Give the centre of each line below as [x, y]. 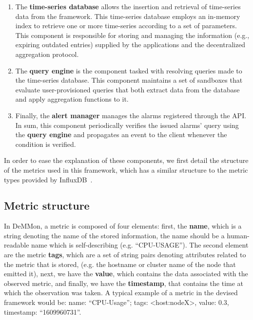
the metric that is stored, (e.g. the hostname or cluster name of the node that [120, 264]
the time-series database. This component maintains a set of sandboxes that [129, 80]
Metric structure [47, 205]
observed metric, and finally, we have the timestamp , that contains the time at [124, 283]
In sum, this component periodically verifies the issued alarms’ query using [127, 125]
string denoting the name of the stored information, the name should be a [114, 235]
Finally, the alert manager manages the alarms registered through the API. [131, 115]
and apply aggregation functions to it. [72, 99]
